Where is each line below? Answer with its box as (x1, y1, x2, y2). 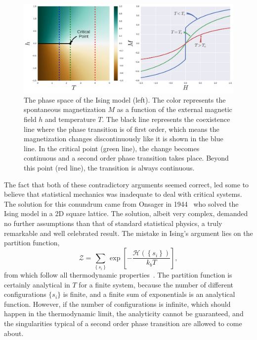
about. (4, 328, 24, 338)
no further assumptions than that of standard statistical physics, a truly (4, 218, 222, 228)
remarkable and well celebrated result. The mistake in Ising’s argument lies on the (4, 227, 253, 238)
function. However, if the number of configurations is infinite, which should (4, 298, 231, 309)
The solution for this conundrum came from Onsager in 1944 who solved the (4, 198, 239, 209)
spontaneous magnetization (24, 104, 106, 114)
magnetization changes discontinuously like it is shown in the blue (24, 133, 223, 144)
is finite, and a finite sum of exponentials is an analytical (63, 289, 235, 299)
